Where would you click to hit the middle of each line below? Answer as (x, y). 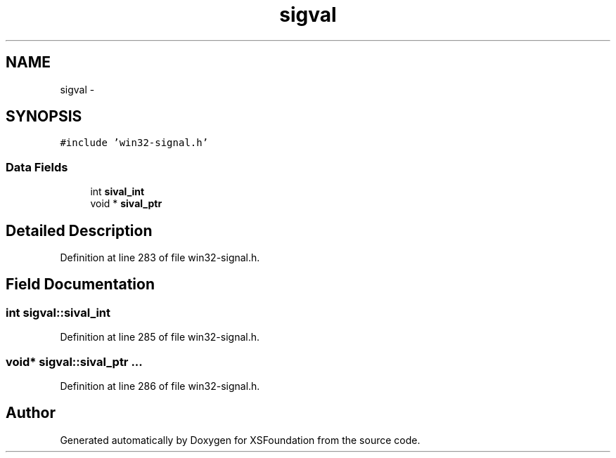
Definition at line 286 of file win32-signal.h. (160, 386)
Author (31, 413)
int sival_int (117, 192)
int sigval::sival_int (58, 312)
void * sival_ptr (126, 204)
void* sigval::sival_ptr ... (74, 361)
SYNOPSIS (44, 117)
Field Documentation (80, 284)
